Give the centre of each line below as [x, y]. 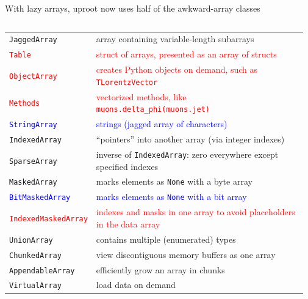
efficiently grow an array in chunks [160, 269]
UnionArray [31, 240]
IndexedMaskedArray [48, 219]
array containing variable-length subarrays [175, 39]
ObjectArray [33, 76]
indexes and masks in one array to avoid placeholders [195, 212]
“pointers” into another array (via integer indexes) [190, 139]
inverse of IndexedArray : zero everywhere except [187, 154]
